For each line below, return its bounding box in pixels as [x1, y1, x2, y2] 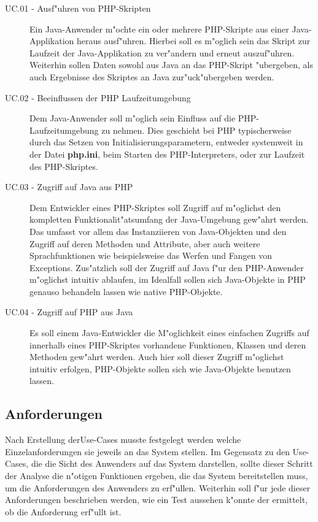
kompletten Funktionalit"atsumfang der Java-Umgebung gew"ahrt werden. [29, 213, 309, 226]
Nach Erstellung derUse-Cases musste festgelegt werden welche [5, 433, 241, 446]
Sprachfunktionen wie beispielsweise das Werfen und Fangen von [29, 249, 272, 262]
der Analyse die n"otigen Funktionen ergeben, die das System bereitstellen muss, [5, 469, 308, 482]
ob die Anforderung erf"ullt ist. [5, 505, 122, 518]
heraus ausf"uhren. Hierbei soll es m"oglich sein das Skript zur [77, 34, 311, 47]
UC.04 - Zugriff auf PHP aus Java [5, 305, 133, 318]
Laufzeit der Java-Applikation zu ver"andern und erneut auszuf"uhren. [29, 46, 295, 59]
